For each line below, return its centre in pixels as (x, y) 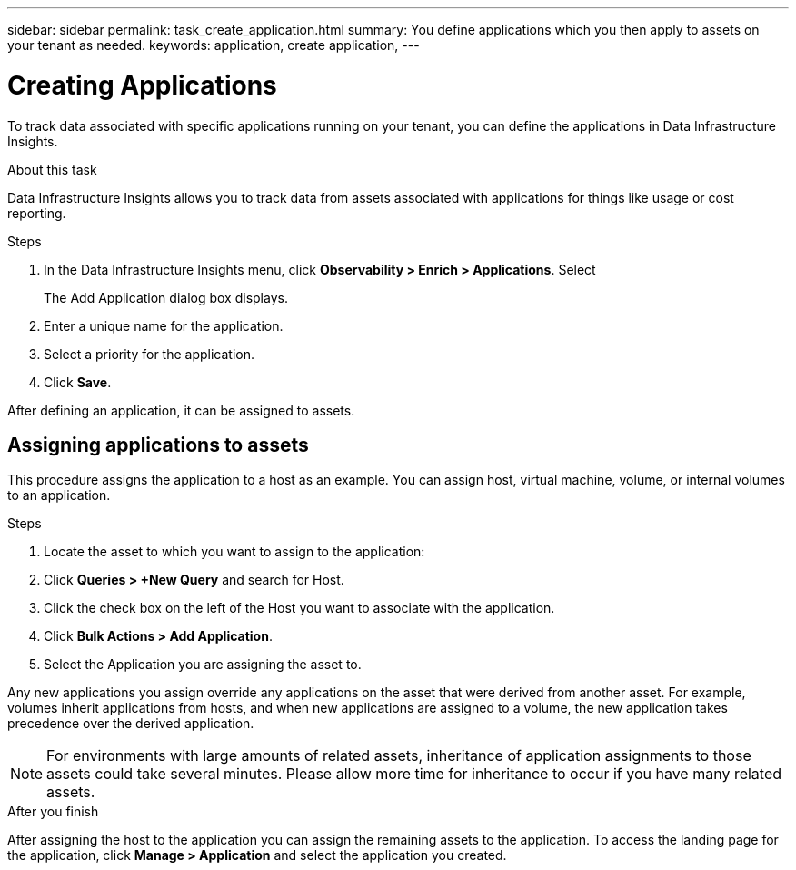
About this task (52, 169)
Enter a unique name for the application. (164, 325)
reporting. (37, 213)
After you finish (53, 812)
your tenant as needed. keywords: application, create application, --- (214, 45)
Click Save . (78, 382)
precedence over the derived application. (131, 724)
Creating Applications (142, 85)
